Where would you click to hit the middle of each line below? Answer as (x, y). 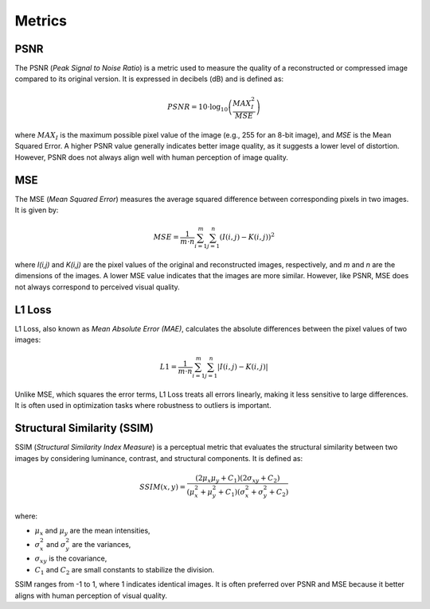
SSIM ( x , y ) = (163, 487)
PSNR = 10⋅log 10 (198, 107)
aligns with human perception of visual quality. (91, 595)
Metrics (41, 21)
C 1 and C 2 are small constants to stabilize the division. (125, 570)
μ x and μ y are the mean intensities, (92, 531)
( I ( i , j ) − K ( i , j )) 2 (247, 237)
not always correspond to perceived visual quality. (98, 287)
